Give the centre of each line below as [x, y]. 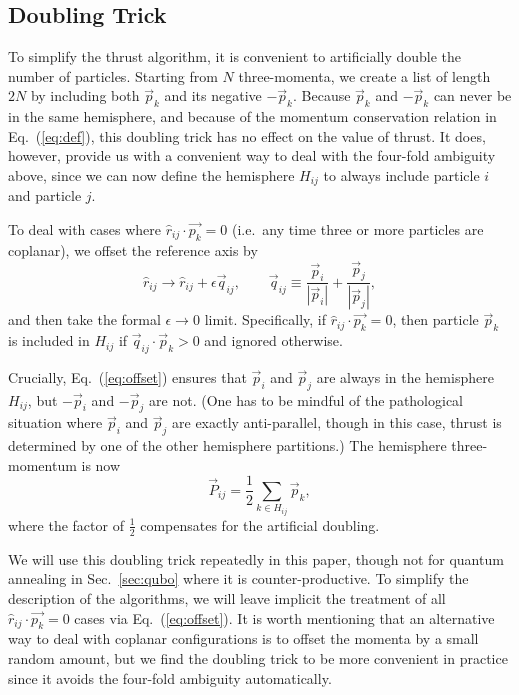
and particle [45, 195]
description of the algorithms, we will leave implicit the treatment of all [227, 597]
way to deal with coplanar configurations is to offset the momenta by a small [243, 638]
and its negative [213, 95]
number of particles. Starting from [113, 75]
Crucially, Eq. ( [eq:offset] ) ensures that [127, 376]
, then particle [435, 319]
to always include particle [401, 174]
